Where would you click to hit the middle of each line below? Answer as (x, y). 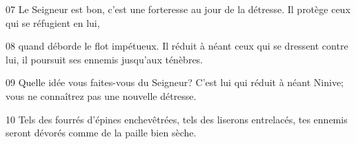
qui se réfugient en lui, (53, 22)
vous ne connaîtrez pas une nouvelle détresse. (101, 95)
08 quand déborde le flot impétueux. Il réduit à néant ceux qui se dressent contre (177, 46)
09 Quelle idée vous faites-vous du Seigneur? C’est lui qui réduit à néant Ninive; (175, 82)
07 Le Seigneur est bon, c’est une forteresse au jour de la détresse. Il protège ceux (178, 9)
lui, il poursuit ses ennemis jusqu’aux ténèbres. (105, 59)
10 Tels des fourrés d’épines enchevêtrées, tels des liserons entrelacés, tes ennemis (177, 119)
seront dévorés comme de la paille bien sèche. (101, 133)
